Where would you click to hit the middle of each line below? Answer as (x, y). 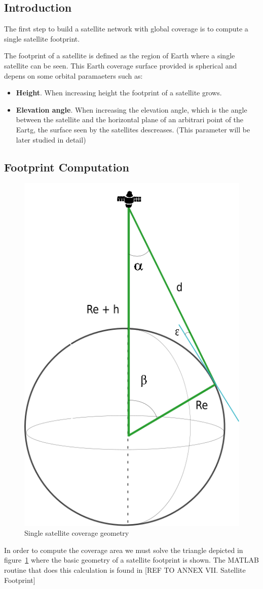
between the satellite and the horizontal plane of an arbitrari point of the (130, 119)
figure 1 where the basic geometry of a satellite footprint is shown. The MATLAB (131, 560)
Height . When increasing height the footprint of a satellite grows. (119, 93)
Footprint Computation (67, 167)
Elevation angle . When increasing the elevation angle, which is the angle (131, 109)
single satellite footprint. (42, 38)
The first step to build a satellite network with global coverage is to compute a (126, 29)
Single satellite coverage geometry (77, 533)
